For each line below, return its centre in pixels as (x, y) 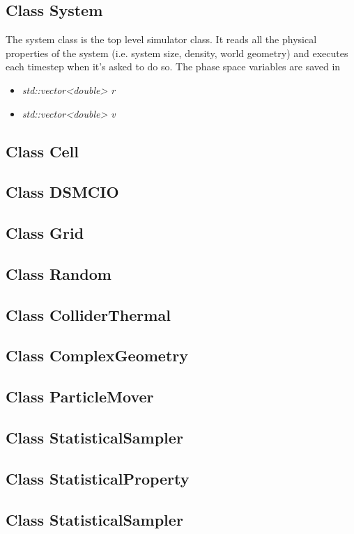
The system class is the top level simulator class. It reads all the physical (161, 39)
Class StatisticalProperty (98, 478)
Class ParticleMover (80, 396)
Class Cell (42, 151)
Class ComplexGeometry (97, 355)
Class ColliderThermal (88, 314)
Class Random (59, 273)
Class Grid (45, 233)
